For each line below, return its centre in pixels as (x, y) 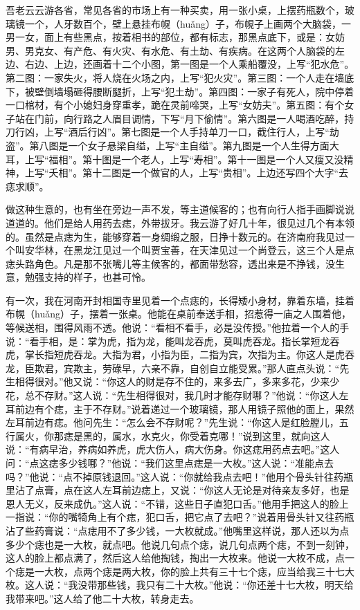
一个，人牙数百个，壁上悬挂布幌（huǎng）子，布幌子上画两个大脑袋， (183, 23)
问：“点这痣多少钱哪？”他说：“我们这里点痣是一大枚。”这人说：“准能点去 (170, 463)
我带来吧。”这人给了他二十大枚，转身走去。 (102, 598)
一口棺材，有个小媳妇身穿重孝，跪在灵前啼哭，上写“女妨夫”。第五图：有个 (175, 105)
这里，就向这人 (296, 435)
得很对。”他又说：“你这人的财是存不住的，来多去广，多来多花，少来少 (182, 381)
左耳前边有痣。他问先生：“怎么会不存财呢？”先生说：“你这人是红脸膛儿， (172, 422)
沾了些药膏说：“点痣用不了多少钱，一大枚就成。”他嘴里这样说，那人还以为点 (178, 530)
